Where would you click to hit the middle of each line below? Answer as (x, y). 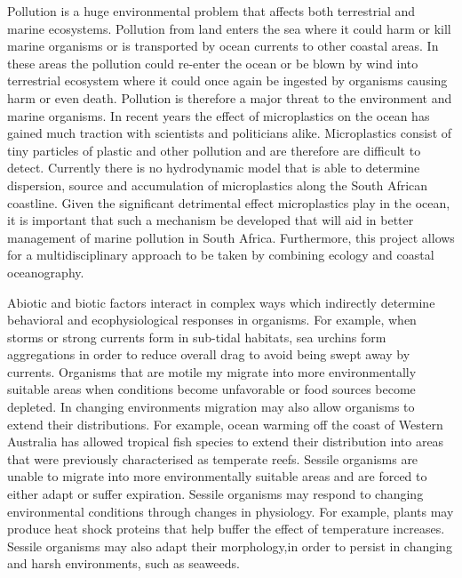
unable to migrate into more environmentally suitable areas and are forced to (217, 476)
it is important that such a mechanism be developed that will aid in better (211, 220)
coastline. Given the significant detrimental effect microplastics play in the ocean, (229, 202)
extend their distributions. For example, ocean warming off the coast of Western (225, 424)
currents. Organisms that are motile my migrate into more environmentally (212, 371)
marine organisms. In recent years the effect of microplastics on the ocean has (219, 115)
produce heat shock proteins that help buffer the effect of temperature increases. (226, 529)
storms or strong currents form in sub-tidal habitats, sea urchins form (197, 337)
